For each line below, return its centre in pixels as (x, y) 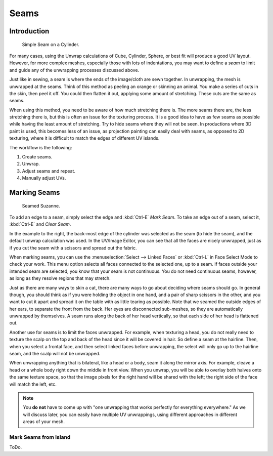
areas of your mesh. (44, 422)
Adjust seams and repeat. (49, 171)
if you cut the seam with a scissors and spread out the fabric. (73, 247)
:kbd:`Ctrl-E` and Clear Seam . (40, 224)
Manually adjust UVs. (44, 178)
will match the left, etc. (33, 384)
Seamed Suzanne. (41, 205)
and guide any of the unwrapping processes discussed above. (74, 70)
